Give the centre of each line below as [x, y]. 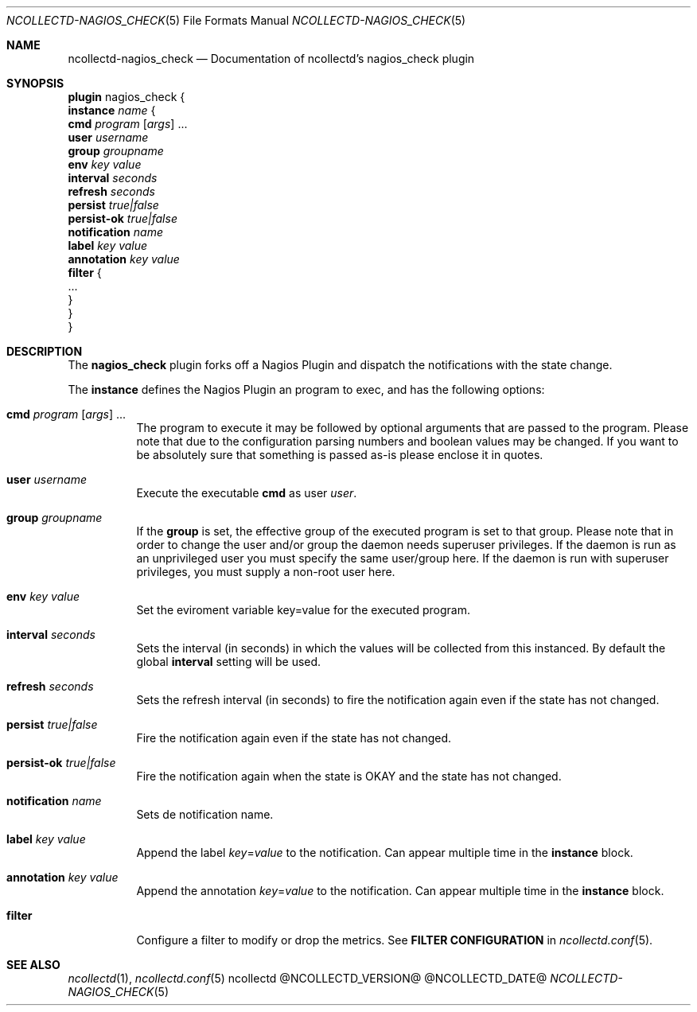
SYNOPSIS [35, 83]
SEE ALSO [33, 965]
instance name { [112, 110]
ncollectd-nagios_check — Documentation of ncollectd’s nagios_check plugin [271, 58]
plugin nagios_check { [127, 97]
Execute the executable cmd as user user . [247, 493]
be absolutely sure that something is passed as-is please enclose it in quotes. [340, 455]
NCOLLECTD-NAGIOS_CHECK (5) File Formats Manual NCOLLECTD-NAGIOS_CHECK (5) [236, 20]
